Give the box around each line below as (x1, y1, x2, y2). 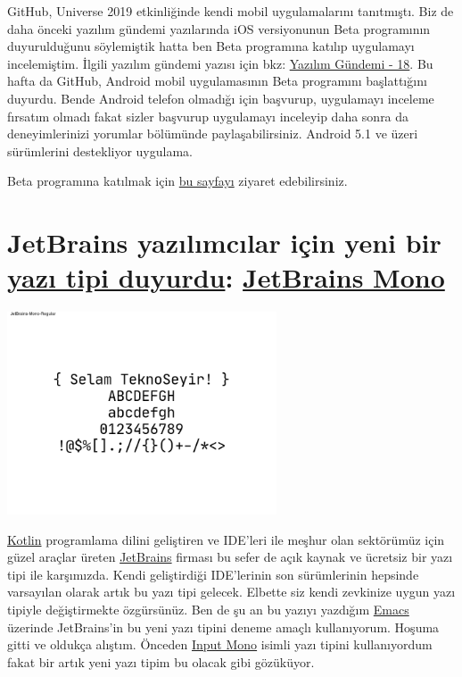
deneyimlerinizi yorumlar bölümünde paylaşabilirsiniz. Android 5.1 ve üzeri (7, 124, 418, 143)
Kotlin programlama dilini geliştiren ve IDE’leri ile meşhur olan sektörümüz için (7, 530, 445, 548)
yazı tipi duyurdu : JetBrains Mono (7, 259, 445, 296)
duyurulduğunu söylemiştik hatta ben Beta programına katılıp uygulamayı (7, 37, 415, 55)
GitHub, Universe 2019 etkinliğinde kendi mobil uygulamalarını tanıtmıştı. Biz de (7, 2, 454, 20)
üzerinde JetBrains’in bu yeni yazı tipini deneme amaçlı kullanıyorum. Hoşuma (7, 617, 440, 636)
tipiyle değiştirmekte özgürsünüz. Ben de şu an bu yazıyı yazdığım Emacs (7, 599, 409, 618)
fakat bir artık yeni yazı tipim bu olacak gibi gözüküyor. (7, 652, 315, 671)
